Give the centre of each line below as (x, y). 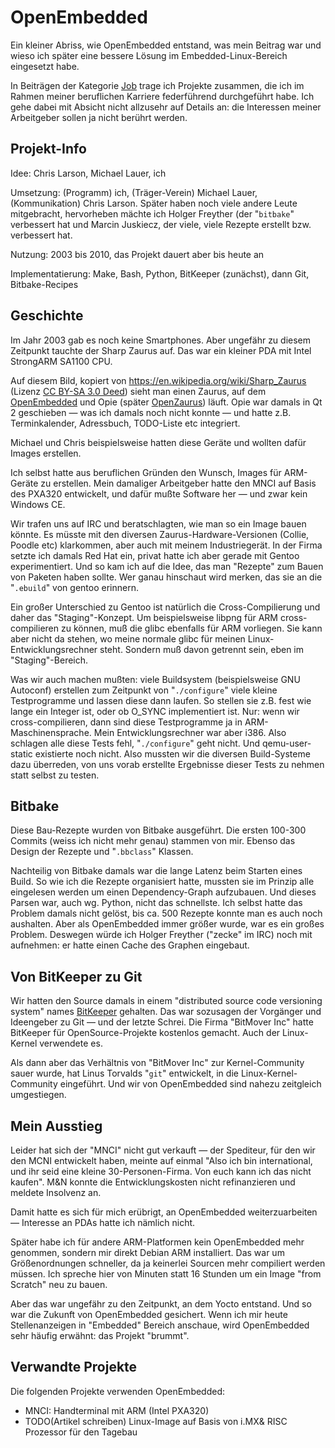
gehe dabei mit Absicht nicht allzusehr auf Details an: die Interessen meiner (166, 107)
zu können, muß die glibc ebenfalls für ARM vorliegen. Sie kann (191, 628)
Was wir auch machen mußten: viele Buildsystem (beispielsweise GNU (155, 679)
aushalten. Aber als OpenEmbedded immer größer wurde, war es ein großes (167, 924)
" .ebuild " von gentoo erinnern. (74, 587)
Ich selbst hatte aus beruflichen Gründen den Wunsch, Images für (146, 472)
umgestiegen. (38, 1095)
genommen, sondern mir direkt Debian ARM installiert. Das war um (147, 1252)
